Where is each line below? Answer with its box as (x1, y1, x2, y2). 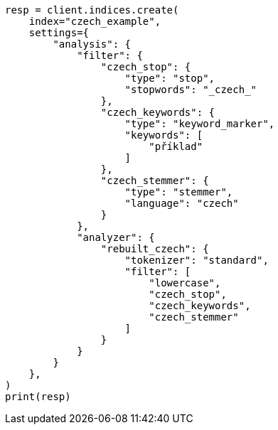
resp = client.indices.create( (5, 4, 179, 16)
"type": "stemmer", (124, 186, 233, 198)
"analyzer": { (77, 232, 155, 243)
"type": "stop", (124, 72, 215, 84)
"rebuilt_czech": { (100, 243, 209, 254)
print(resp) (5, 391, 71, 402)
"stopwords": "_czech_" (124, 84, 257, 95)
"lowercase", (149, 277, 221, 289)
